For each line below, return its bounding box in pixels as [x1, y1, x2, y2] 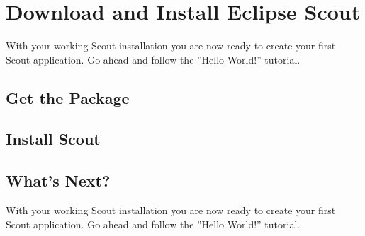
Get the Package [6, 86, 130, 108]
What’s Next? [6, 170, 111, 191]
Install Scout [6, 128, 101, 150]
